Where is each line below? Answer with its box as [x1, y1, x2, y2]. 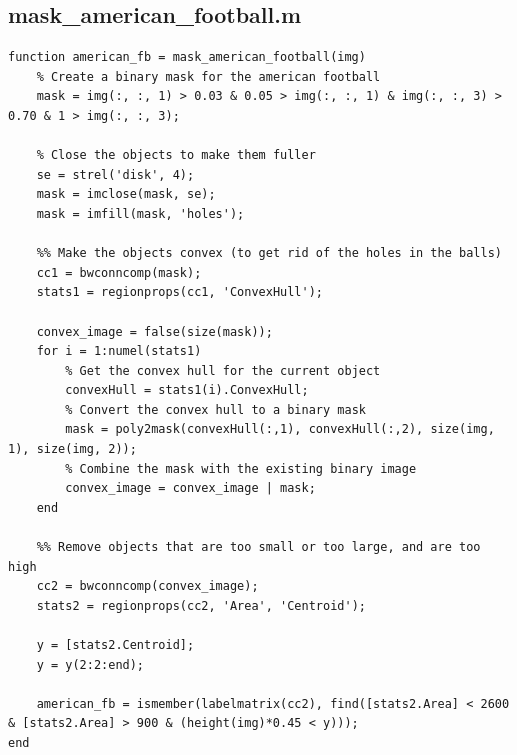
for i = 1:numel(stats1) [36, 344, 202, 359]
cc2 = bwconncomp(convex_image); [36, 579, 259, 594]
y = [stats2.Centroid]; [36, 638, 195, 653]
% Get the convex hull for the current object [65, 363, 381, 378]
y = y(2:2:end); [36, 657, 145, 672]
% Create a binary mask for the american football [36, 69, 381, 84]
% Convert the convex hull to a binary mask [65, 402, 366, 417]
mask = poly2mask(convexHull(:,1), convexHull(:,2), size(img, [65, 422, 495, 437]
